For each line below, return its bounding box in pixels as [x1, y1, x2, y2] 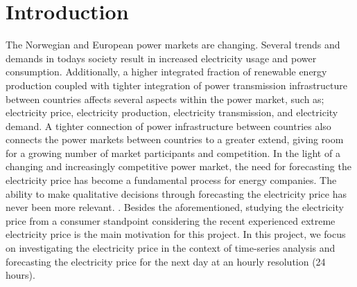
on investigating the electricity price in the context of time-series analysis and [6, 241, 336, 255]
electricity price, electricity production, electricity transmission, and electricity [6, 105, 338, 120]
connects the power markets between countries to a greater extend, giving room [6, 132, 344, 147]
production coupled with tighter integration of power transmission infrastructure [6, 77, 348, 92]
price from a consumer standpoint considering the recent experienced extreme [6, 213, 336, 228]
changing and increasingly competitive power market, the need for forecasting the [6, 159, 351, 174]
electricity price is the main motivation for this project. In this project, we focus [6, 227, 346, 241]
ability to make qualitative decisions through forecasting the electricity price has [6, 186, 347, 201]
